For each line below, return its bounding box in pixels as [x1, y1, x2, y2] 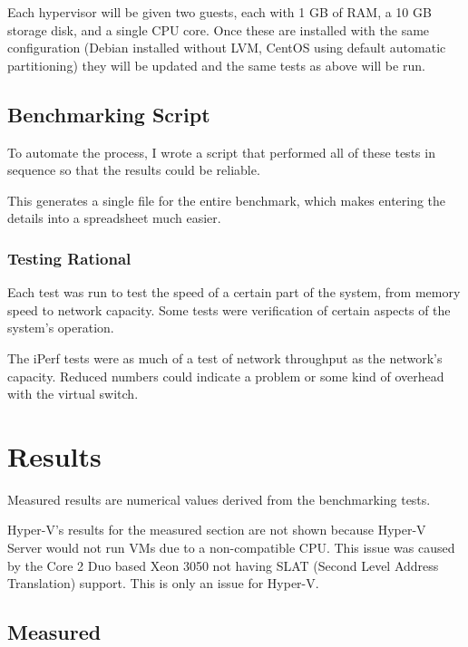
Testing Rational [7, 246, 132, 269]
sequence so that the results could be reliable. [7, 160, 260, 179]
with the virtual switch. [7, 384, 139, 403]
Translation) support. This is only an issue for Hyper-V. [7, 574, 319, 593]
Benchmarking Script [7, 100, 210, 128]
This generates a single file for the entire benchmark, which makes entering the [7, 190, 446, 209]
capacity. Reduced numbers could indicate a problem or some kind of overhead [7, 366, 444, 385]
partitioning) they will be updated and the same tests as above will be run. [7, 55, 425, 74]
